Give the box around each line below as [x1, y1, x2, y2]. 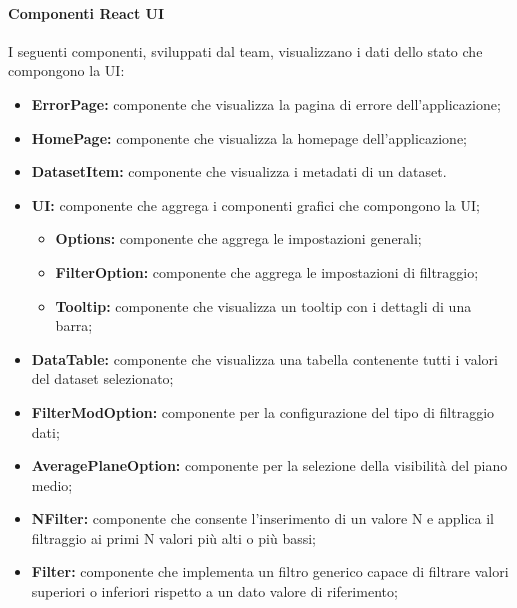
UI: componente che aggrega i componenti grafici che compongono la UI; [31, 194, 480, 215]
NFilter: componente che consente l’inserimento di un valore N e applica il [31, 508, 495, 529]
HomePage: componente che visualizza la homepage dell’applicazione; [31, 127, 468, 148]
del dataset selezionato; [31, 368, 174, 389]
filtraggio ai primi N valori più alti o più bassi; [31, 527, 316, 548]
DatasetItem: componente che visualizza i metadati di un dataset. [31, 161, 447, 182]
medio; [31, 474, 73, 495]
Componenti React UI [8, 2, 165, 23]
